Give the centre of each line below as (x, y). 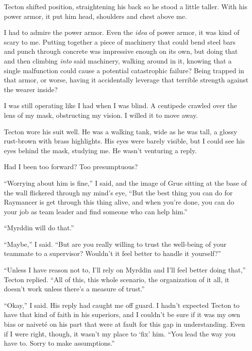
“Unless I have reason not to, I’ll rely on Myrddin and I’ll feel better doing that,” (125, 270)
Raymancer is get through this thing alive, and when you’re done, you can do (119, 202)
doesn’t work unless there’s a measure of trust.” (74, 289)
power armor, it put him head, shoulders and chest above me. (95, 16)
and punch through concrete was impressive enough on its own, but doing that (121, 51)
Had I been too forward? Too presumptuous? (71, 167)
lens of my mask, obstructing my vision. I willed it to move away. (101, 115)
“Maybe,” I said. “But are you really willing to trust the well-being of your (115, 244)
